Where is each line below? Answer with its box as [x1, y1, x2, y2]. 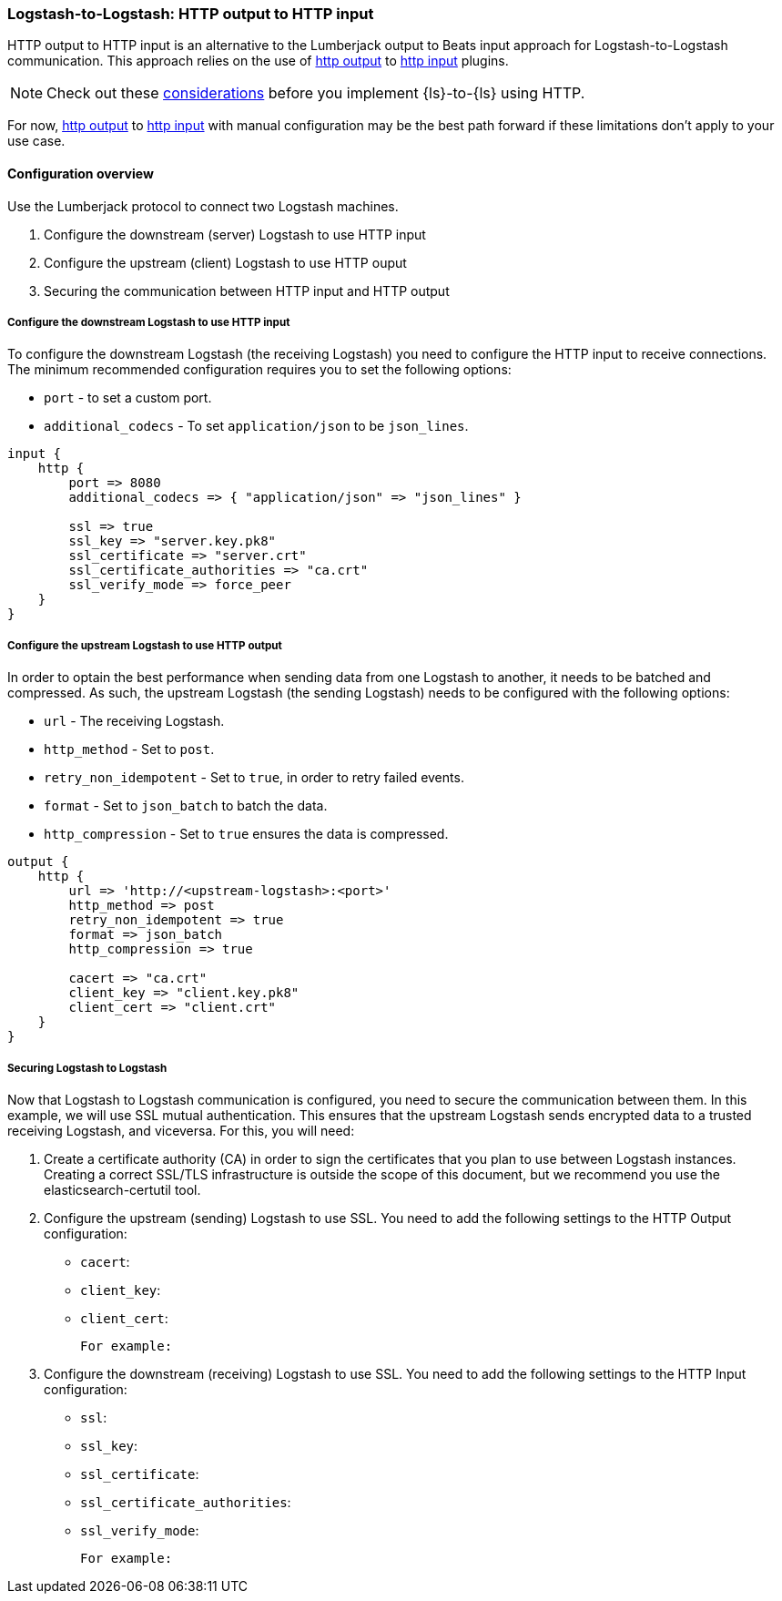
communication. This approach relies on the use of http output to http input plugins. [7, 53, 509, 69]
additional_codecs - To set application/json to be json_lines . [44, 418, 469, 434]
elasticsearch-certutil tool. [44, 1181, 201, 1198]
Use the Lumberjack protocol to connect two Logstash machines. [7, 198, 399, 214]
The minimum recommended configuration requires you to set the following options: [7, 362, 512, 378]
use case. [7, 133, 66, 149]
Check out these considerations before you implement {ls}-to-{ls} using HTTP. [46, 84, 585, 103]
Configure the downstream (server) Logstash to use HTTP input [44, 226, 426, 242]
